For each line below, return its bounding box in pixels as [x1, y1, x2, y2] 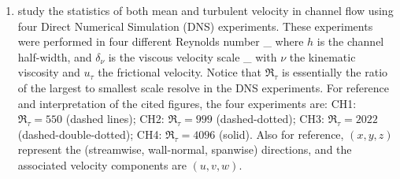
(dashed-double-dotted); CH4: [17, 125, 162, 142]
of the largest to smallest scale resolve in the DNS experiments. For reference [17, 79, 389, 95]
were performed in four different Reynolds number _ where [17, 33, 304, 50]
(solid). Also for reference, [218, 125, 344, 142]
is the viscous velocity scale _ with [108, 48, 277, 65]
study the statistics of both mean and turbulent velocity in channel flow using [17, 2, 394, 18]
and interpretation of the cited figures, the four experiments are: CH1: [17, 95, 357, 111]
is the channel [317, 33, 384, 50]
